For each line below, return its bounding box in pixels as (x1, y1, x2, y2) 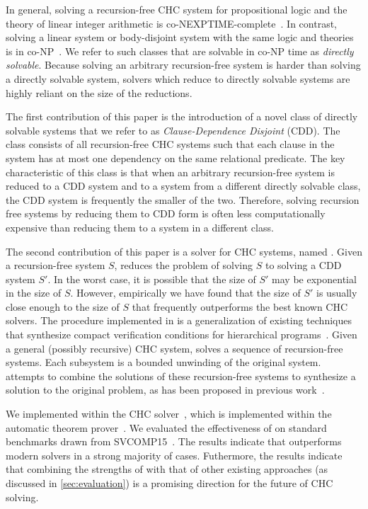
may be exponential (272, 271, 357, 286)
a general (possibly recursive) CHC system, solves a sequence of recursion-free (6, 341, 343, 355)
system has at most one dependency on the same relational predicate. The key (6, 150, 345, 165)
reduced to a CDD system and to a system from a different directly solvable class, (6, 178, 361, 193)
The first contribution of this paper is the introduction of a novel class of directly (6, 109, 358, 124)
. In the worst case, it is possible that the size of (47, 271, 256, 286)
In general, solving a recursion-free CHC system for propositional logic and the (6, 2, 347, 16)
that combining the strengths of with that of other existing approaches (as (6, 462, 328, 476)
